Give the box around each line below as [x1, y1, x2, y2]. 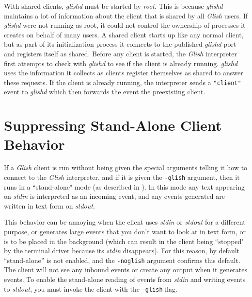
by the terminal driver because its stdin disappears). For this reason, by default [4, 245, 240, 256]
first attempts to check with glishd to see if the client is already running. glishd [4, 58, 238, 68]
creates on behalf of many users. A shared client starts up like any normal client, [4, 29, 244, 39]
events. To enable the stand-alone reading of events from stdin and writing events [4, 274, 246, 284]
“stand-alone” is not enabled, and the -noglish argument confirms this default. [4, 255, 240, 265]
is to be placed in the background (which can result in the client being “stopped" [4, 236, 244, 246]
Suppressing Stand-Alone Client [4, 115, 222, 135]
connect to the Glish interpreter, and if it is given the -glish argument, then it [4, 172, 240, 182]
